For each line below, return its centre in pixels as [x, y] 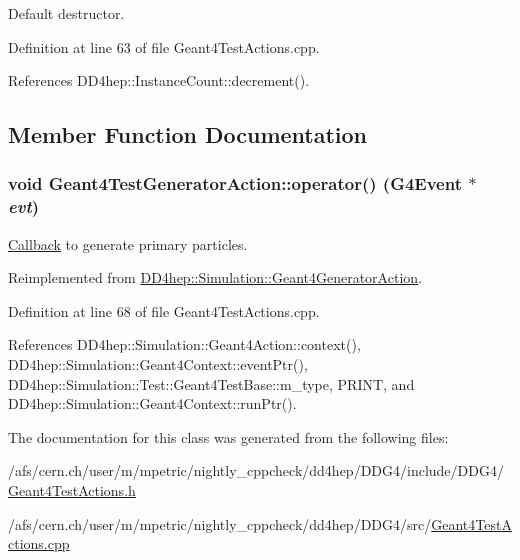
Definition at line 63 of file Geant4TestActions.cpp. [164, 46]
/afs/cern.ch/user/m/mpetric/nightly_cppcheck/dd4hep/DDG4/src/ [220, 523]
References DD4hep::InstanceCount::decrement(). [159, 80]
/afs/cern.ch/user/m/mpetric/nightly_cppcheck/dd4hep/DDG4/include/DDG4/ [256, 470]
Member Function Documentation [188, 134]
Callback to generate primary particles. [128, 243]
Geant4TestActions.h [72, 490]
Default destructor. [66, 13]
